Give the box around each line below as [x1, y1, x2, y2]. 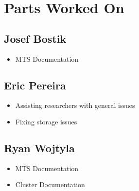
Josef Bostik [4, 31, 67, 46]
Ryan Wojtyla [4, 140, 75, 155]
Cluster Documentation [15, 179, 85, 190]
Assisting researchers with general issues [15, 100, 135, 110]
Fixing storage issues [15, 116, 77, 126]
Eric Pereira [4, 77, 66, 92]
